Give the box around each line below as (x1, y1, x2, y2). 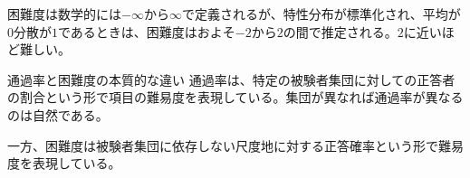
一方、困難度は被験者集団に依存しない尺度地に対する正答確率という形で (7, 136, 438, 155)
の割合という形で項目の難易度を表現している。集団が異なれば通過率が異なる (7, 88, 464, 107)
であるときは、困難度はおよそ (58, 22, 235, 41)
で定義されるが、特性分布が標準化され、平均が (181, 5, 461, 23)
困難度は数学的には (7, 5, 121, 23)
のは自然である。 (7, 105, 109, 124)
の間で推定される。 (283, 22, 398, 41)
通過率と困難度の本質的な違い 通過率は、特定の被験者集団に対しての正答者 (7, 70, 456, 89)
